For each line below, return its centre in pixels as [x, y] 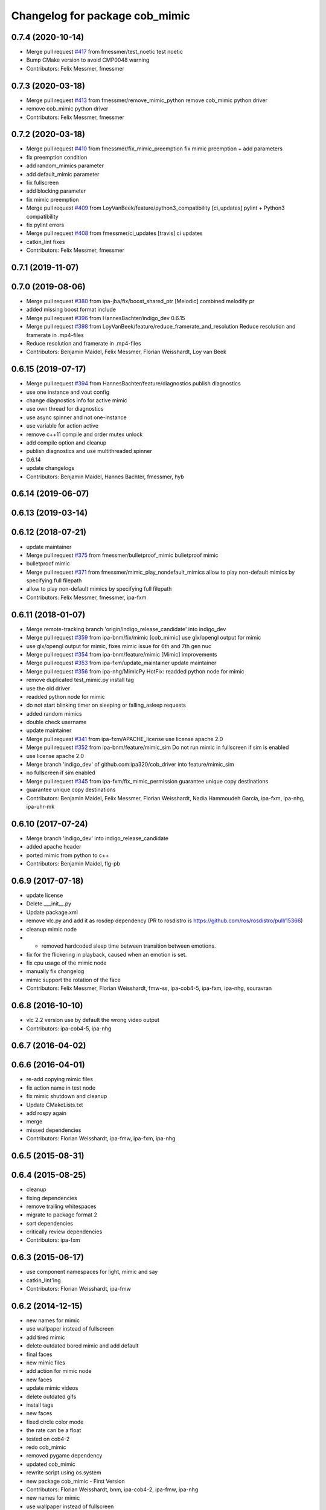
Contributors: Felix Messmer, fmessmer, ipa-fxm [86, 597]
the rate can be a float [54, 1430]
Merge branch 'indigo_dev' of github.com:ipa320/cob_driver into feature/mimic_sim [130, 765]
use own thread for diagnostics [65, 409]
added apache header [54, 847]
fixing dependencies [52, 1198]
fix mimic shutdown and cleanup [67, 1096]
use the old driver [48, 688]
